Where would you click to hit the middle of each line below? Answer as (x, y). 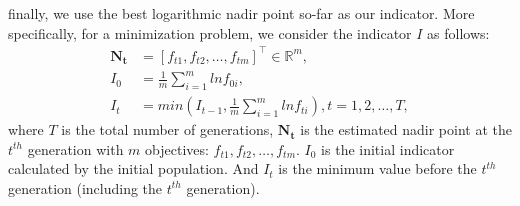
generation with (75, 148)
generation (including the (85, 187)
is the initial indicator (388, 148)
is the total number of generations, (167, 129)
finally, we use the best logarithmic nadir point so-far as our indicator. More (241, 13)
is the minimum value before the (377, 168)
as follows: (458, 32)
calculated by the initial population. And (133, 168)
